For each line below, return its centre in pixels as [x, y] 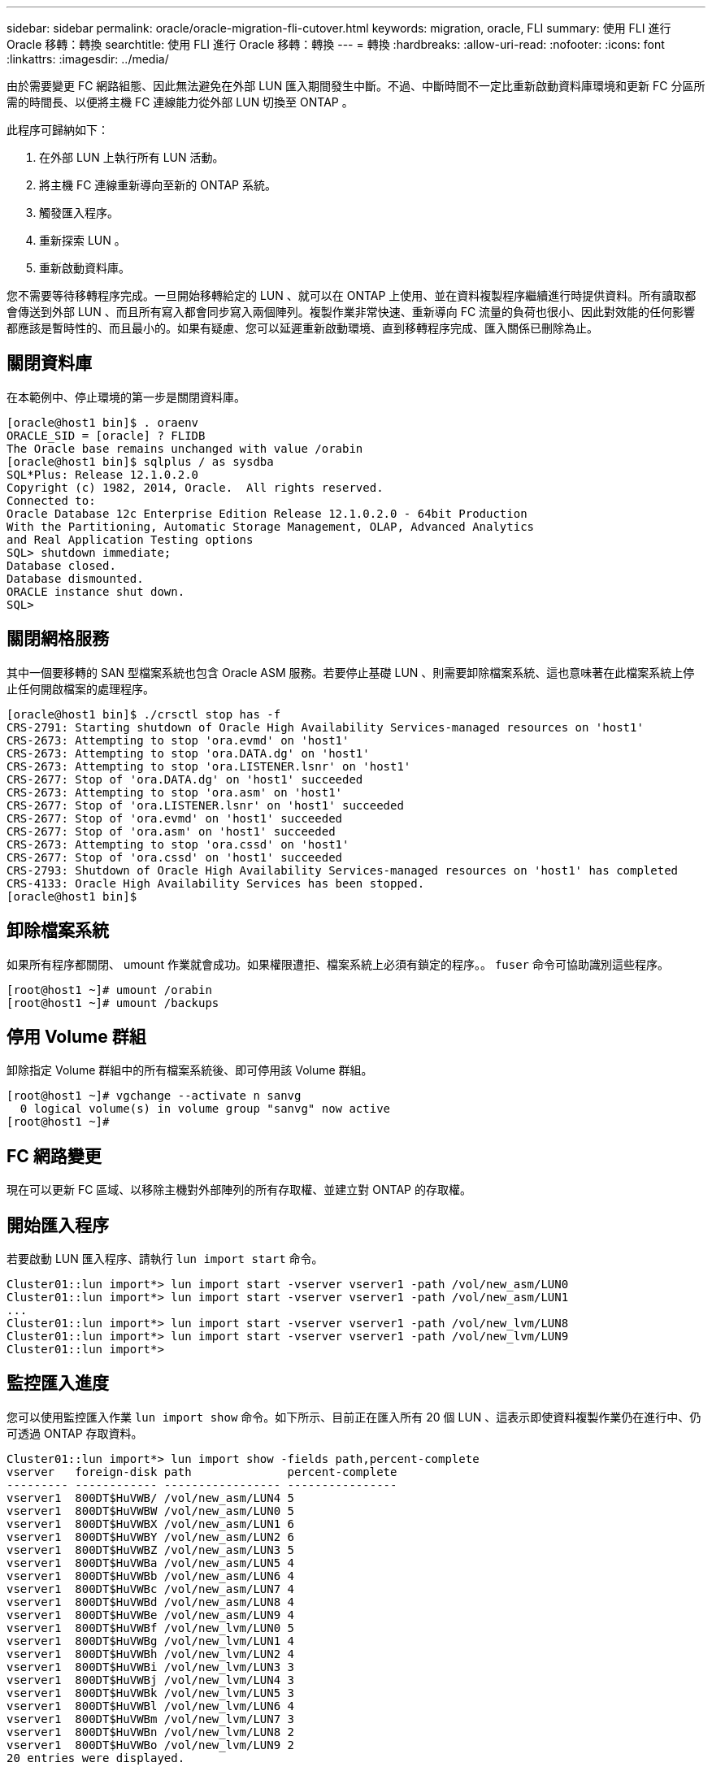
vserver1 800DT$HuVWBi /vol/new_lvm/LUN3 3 [151, 1667]
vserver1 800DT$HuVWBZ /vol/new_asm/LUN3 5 [151, 1550]
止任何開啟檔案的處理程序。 [80, 688]
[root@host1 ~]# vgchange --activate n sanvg [154, 1096]
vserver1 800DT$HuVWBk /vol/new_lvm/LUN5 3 [151, 1693]
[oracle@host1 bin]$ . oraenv [103, 422]
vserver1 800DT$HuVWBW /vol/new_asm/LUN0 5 [151, 1511]
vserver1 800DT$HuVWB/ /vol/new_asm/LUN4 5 [151, 1498]
